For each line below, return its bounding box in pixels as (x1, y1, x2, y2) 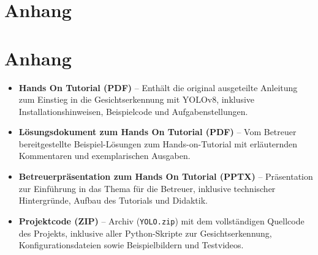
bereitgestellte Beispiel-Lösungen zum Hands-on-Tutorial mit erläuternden (18, 137, 298, 150)
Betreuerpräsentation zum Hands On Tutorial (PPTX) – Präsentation (18, 170, 313, 183)
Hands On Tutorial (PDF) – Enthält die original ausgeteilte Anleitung (18, 81, 298, 94)
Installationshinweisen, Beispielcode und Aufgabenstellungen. (18, 105, 248, 117)
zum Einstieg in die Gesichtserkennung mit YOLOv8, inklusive (18, 93, 255, 106)
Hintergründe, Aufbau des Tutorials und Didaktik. (18, 194, 208, 207)
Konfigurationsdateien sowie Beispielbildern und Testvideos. (18, 238, 244, 251)
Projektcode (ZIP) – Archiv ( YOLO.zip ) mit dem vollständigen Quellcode (18, 214, 305, 227)
